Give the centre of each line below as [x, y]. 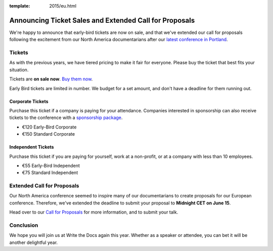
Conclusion [24, 225]
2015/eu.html [63, 6]
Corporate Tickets [29, 101]
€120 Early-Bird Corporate [49, 127]
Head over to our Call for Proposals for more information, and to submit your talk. [94, 212]
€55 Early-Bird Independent [51, 165]
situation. [19, 70]
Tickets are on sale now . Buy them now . [51, 79]
